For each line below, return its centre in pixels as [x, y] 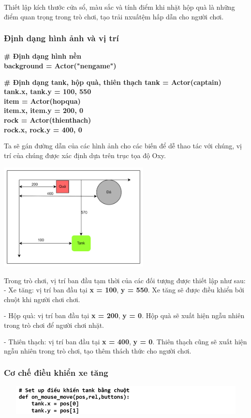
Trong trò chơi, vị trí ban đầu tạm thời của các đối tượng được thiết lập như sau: [125, 280]
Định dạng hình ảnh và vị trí [61, 38]
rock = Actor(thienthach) [48, 120]
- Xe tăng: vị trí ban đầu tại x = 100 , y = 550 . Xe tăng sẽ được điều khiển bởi [124, 290]
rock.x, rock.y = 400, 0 [43, 129]
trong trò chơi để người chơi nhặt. [54, 325]
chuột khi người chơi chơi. [42, 299]
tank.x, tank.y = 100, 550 [48, 91]
